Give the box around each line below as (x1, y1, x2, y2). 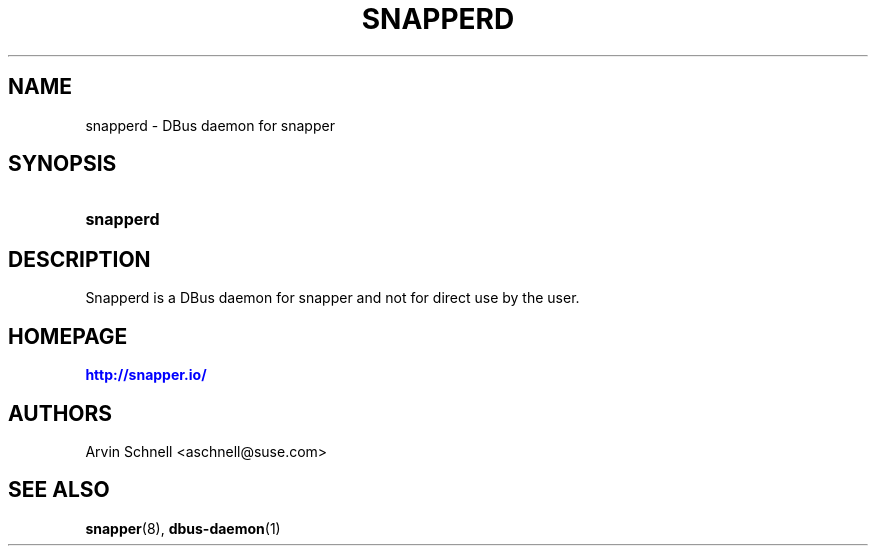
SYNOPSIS (8, 151, 117, 177)
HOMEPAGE (8, 323, 128, 349)
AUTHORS (8, 400, 113, 426)
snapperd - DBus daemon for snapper (85, 116, 335, 134)
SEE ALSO (8, 477, 110, 503)
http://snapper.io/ (85, 366, 207, 384)
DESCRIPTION (8, 246, 151, 272)
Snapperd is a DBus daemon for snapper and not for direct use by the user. (85, 289, 580, 307)
